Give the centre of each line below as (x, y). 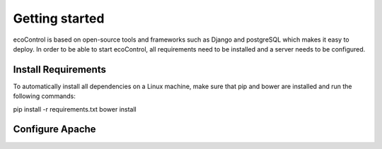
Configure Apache (54, 130)
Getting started (59, 18)
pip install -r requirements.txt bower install (75, 109)
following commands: (44, 96)
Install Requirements (59, 70)
